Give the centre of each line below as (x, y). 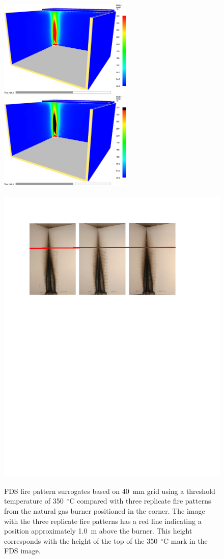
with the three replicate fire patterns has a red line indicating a (103, 521)
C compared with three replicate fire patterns (140, 501)
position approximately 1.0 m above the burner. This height (98, 531)
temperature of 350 (34, 501)
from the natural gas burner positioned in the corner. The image (105, 511)
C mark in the (186, 540)
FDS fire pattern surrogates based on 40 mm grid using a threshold (110, 491)
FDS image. (22, 551)
